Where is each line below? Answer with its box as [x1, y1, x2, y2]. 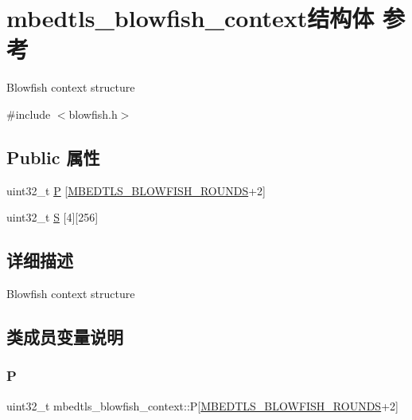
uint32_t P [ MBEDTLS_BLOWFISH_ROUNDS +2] [6, 182, 266, 198]
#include [6, 105, 51, 122]
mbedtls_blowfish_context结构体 [6, 2, 375, 34]
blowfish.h [68, 105, 118, 122]
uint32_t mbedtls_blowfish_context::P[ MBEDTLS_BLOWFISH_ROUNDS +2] [6, 397, 398, 414]
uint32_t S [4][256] [6, 209, 99, 226]
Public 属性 [6, 144, 100, 169]
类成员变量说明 [6, 324, 123, 349]
